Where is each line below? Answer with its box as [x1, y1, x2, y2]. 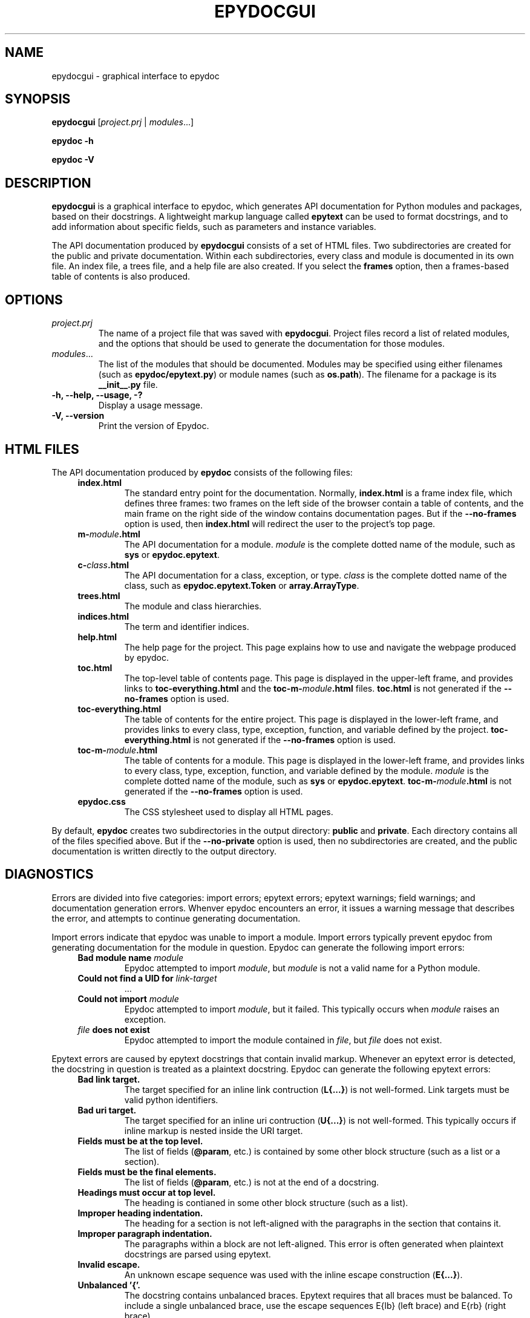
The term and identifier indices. [124, 621, 249, 632]
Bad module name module [77, 952, 184, 963]
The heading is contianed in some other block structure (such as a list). [124, 1197, 408, 1208]
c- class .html [77, 559, 129, 570]
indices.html [77, 611, 129, 621]
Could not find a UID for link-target [77, 972, 217, 983]
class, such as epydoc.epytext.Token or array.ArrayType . [124, 580, 359, 591]
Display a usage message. [98, 400, 203, 411]
